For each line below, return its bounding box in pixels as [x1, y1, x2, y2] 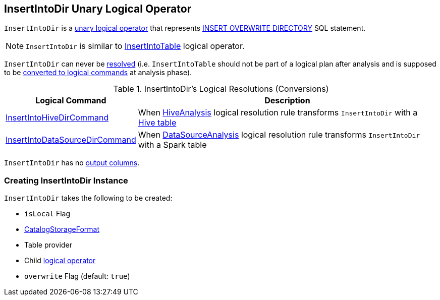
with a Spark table [138, 140, 207, 150]
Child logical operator [24, 256, 96, 265]
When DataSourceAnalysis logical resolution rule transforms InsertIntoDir [138, 130, 420, 140]
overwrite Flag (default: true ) [24, 272, 130, 281]
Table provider [24, 241, 72, 250]
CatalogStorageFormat [24, 225, 99, 234]
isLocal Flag [24, 209, 71, 218]
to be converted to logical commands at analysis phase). [4, 68, 192, 77]
